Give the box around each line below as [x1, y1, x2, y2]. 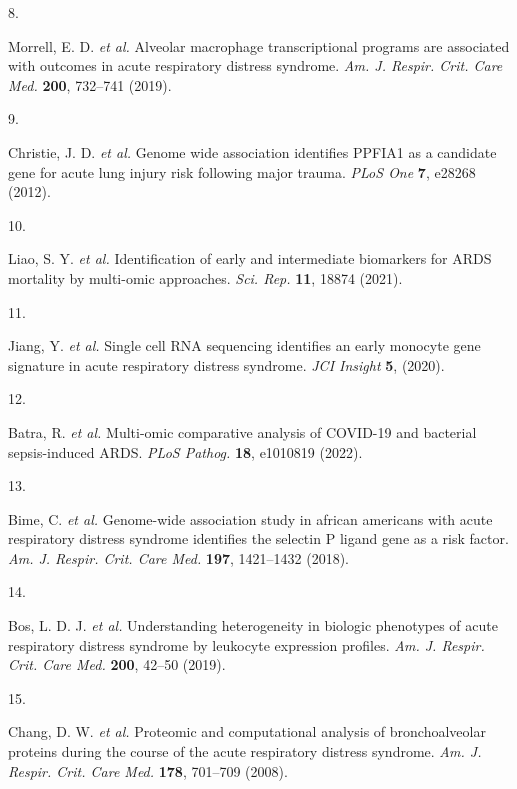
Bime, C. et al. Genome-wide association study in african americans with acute [8, 508, 493, 529]
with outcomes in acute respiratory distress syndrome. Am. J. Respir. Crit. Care [8, 55, 503, 76]
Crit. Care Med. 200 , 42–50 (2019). [8, 654, 226, 675]
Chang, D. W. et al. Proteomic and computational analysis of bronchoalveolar [8, 721, 486, 742]
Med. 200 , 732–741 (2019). [8, 74, 172, 95]
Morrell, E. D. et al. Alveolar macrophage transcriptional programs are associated [8, 35, 510, 56]
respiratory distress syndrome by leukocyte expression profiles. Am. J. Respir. [8, 634, 485, 655]
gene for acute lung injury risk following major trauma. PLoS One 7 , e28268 [8, 161, 476, 182]
